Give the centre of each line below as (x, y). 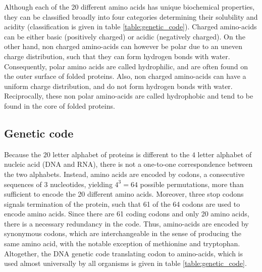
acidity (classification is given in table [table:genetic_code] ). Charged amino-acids (130, 27)
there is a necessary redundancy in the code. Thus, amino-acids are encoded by (126, 223)
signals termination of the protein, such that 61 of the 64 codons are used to (122, 203)
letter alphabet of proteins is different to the (121, 154)
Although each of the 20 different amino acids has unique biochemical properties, (129, 7)
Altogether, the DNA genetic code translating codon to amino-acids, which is (124, 253)
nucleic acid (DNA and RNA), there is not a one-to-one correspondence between (128, 164)
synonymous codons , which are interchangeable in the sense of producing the (123, 233)
